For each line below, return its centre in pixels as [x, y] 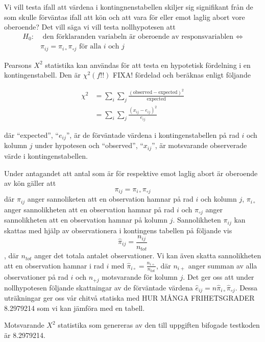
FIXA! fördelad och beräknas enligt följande [182, 75]
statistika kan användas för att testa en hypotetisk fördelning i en [148, 65]
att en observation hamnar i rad [54, 265]
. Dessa [246, 287]
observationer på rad [36, 277]
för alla [90, 47]
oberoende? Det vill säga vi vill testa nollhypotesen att [90, 27]
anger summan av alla [223, 265]
